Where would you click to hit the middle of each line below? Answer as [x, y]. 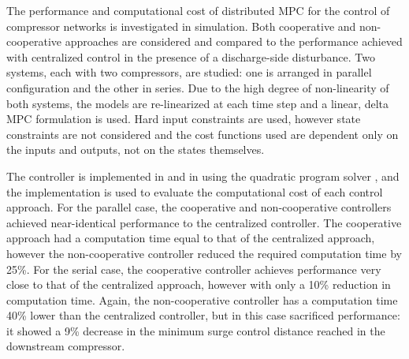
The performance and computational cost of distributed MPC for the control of [198, 10]
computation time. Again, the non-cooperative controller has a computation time [202, 299]
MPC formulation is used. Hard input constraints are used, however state [184, 119]
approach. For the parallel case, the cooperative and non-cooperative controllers [199, 207]
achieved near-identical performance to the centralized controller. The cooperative [204, 222]
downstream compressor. [66, 346]
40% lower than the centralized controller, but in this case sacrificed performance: [203, 315]
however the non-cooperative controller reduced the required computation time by [204, 253]
